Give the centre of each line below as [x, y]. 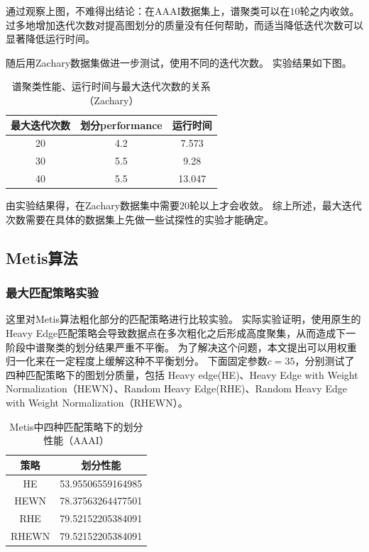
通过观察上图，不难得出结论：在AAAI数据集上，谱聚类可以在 [148, 11]
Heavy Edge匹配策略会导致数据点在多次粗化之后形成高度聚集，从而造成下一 [181, 332]
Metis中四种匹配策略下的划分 [76, 426]
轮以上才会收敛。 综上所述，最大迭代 [276, 205]
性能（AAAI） [76, 440]
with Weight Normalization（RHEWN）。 [97, 402]
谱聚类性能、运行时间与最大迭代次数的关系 [111, 86]
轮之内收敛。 [330, 11]
